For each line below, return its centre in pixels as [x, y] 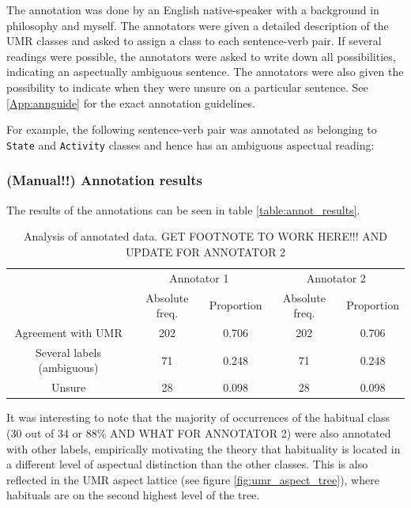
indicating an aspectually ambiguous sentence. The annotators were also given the [205, 72]
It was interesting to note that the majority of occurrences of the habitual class [198, 417]
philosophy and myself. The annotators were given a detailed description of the [198, 25]
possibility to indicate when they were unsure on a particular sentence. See [187, 87]
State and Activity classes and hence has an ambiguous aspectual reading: [190, 144]
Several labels [69, 352]
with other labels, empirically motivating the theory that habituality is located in [204, 448]
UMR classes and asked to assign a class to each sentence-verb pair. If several [194, 41]
